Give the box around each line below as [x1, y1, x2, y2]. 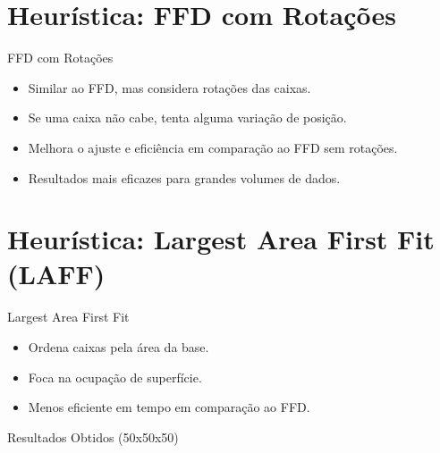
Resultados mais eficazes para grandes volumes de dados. [28, 168, 341, 187]
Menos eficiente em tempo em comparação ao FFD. [28, 398, 310, 416]
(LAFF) [7, 256, 106, 292]
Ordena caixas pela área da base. [28, 338, 209, 356]
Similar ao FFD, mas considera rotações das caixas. [28, 78, 311, 96]
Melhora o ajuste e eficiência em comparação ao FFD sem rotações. [28, 138, 398, 156]
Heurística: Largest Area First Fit [7, 221, 435, 257]
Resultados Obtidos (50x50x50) [7, 427, 179, 446]
